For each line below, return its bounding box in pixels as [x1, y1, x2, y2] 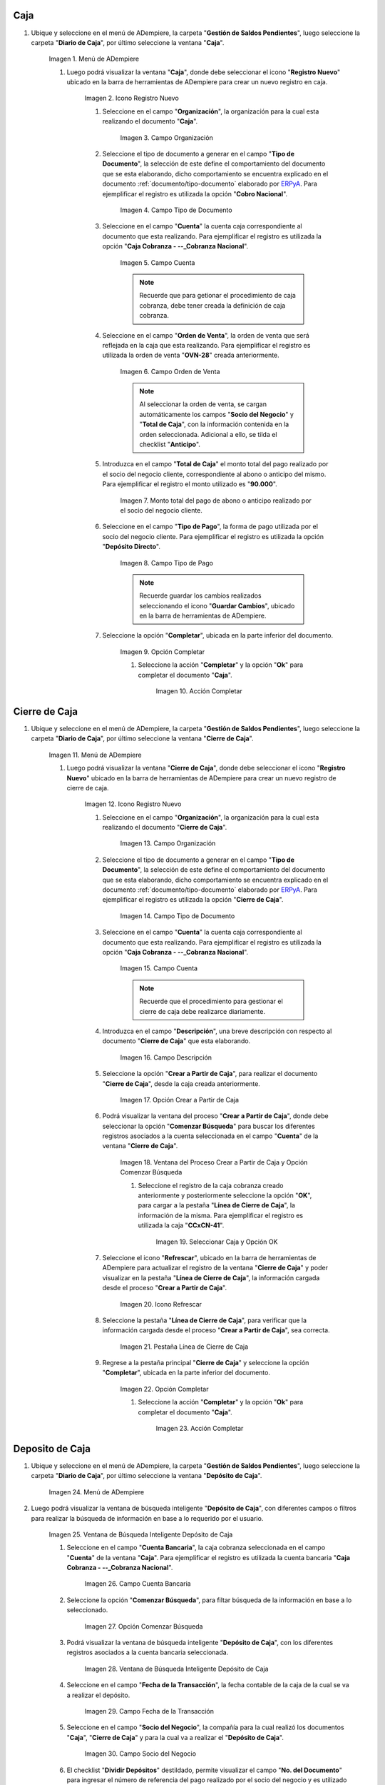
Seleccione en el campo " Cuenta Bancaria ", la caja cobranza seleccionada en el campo [66, 1543, 326, 1552]
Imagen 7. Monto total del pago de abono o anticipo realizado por [120, 496, 312, 505]
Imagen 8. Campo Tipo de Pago [120, 558, 214, 567]
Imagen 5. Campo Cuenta [120, 258, 195, 267]
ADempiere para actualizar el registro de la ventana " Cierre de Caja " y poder [102, 1264, 328, 1272]
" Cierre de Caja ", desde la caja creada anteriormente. [102, 1079, 260, 1088]
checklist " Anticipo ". [139, 440, 201, 449]
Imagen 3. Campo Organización [120, 133, 213, 142]
